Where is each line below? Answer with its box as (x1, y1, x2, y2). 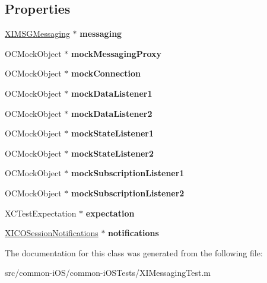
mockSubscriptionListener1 (71, 167, 185, 179)
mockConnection (71, 67, 141, 80)
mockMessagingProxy (71, 47, 162, 59)
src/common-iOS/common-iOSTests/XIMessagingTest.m (5, 266, 211, 279)
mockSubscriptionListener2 (71, 186, 185, 199)
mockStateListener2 (71, 147, 154, 159)
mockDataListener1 (71, 87, 152, 99)
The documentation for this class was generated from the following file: (5, 246, 263, 259)
